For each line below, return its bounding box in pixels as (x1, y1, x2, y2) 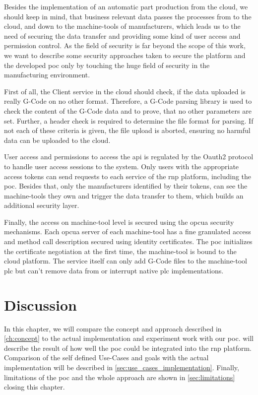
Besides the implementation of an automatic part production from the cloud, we (4, 1, 248, 11)
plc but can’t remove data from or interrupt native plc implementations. (4, 265, 224, 275)
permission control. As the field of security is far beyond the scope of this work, (4, 40, 246, 51)
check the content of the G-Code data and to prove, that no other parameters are (4, 105, 252, 116)
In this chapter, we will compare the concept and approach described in (4, 323, 222, 333)
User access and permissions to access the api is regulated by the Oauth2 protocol (4, 151, 254, 162)
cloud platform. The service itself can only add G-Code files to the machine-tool (4, 256, 247, 266)
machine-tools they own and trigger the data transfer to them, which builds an (4, 190, 244, 200)
